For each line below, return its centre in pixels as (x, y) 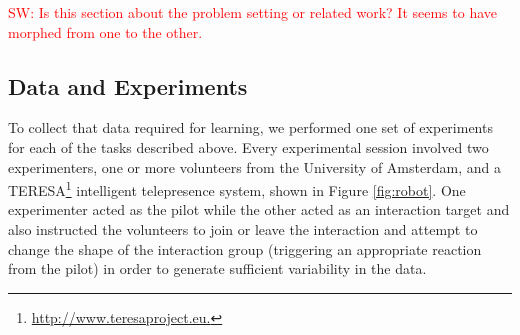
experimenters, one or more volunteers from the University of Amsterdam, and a (254, 166)
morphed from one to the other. (105, 31)
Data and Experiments (128, 85)
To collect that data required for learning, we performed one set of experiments (250, 127)
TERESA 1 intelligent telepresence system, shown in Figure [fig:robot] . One (237, 188)
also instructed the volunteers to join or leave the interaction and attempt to (243, 229)
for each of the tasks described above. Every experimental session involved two (248, 146)
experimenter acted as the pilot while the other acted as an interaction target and (259, 209)
